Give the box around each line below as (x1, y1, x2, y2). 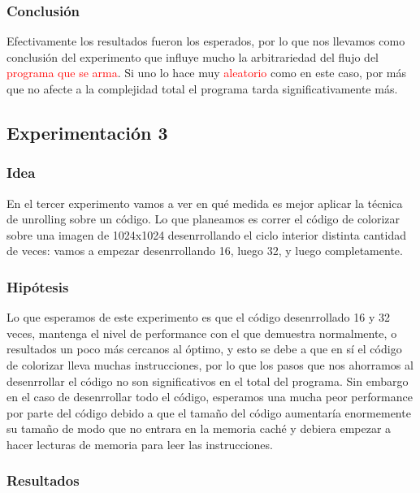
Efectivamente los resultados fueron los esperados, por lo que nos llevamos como (6, 32, 405, 50)
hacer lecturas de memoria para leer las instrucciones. (6, 435, 273, 452)
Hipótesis (6, 276, 69, 296)
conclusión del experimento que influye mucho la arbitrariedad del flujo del (6, 48, 379, 65)
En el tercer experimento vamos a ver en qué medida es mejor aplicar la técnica (6, 194, 403, 211)
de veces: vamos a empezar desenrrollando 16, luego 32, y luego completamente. (6, 242, 403, 259)
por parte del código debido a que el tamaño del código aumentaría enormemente (6, 404, 411, 421)
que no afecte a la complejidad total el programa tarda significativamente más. (6, 80, 398, 97)
